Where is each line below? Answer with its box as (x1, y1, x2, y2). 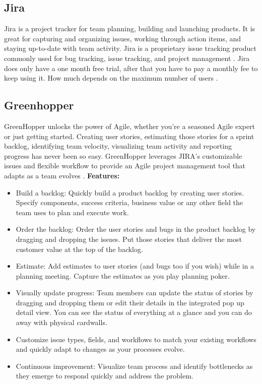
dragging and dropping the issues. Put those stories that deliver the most (16, 233, 242, 244)
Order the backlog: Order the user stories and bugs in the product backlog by (16, 224, 256, 234)
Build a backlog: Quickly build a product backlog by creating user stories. (16, 187, 244, 198)
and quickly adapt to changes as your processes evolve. (16, 344, 185, 354)
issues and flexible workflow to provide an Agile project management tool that (4, 160, 246, 171)
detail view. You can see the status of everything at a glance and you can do (16, 307, 252, 317)
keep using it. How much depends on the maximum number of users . (4, 73, 218, 83)
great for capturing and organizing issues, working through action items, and (4, 33, 241, 43)
